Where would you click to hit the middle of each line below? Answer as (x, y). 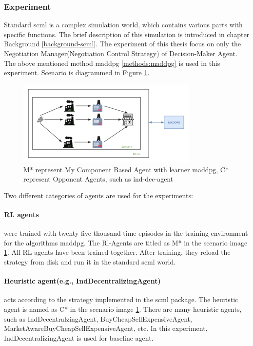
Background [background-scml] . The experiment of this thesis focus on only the (123, 44)
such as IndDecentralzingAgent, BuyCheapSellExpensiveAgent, (98, 318)
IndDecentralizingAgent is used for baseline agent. (79, 337)
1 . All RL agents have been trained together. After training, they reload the (117, 252)
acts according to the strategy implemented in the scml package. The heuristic (121, 299)
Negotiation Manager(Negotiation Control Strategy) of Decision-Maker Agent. (121, 53)
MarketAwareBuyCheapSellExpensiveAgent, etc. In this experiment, (106, 328)
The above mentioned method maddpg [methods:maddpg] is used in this (112, 63)
